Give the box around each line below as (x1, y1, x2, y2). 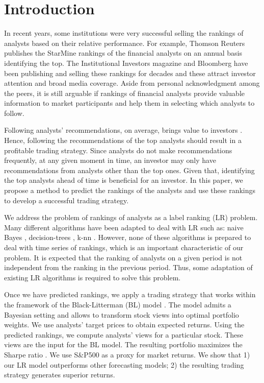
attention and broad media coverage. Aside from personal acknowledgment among (4, 78, 260, 88)
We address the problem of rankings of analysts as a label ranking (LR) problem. (4, 212, 258, 223)
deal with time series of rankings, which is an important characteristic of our (4, 242, 244, 252)
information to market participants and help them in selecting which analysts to (4, 98, 255, 108)
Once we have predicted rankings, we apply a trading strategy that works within (4, 289, 256, 300)
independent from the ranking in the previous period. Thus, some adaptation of (4, 262, 253, 273)
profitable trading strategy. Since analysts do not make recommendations (4, 145, 232, 155)
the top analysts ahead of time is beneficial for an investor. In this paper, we (4, 175, 243, 185)
